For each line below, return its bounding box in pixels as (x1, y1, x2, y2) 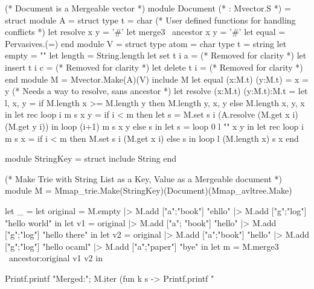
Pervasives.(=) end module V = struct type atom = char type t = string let (5, 37, 287, 49)
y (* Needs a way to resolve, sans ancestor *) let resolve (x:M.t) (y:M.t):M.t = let (5, 84, 308, 97)
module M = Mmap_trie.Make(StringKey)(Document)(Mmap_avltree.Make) (5, 184, 292, 197)
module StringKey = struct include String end (5, 152, 177, 165)
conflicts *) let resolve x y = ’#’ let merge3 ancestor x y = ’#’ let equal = (5, 25, 286, 38)
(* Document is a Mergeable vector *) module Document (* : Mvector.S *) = (5, 2, 291, 14)
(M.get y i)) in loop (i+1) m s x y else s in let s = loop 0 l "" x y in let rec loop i (5, 119, 304, 132)
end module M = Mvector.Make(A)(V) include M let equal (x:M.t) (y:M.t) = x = (5, 72, 309, 85)
